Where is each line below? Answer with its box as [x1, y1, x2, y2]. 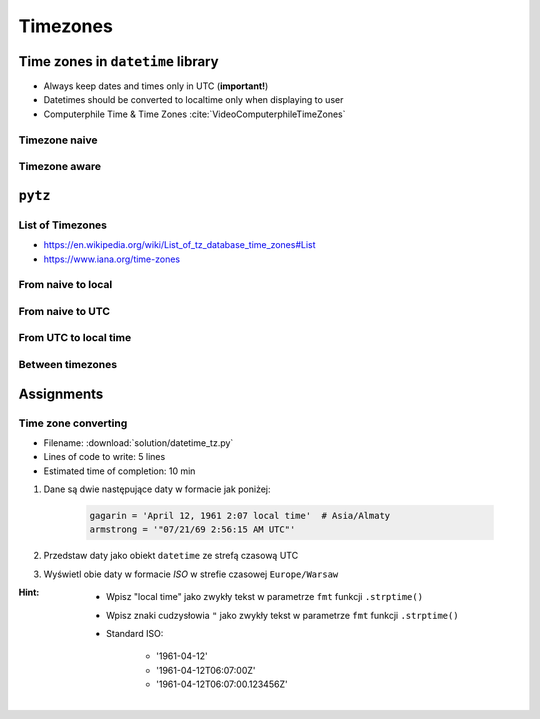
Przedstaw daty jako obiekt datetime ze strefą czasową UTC [43, 550, 299, 562]
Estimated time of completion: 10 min [43, 465, 196, 477]
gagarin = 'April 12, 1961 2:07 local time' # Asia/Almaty [89, 510, 391, 522]
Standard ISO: [106, 628, 164, 640]
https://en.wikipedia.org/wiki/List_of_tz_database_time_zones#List [43, 239, 316, 251]
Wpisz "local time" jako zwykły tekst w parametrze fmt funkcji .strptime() [106, 591, 424, 603]
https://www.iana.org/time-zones [43, 253, 180, 265]
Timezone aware [18, 160, 102, 174]
